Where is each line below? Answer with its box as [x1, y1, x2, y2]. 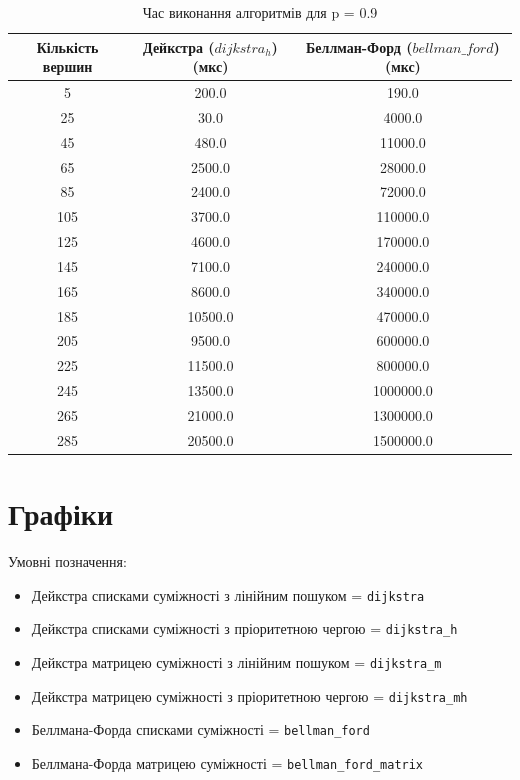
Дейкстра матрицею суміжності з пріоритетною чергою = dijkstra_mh [31, 685, 468, 706]
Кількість [36, 36, 99, 57]
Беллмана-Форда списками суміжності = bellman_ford [31, 719, 370, 740]
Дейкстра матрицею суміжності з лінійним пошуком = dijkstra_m [31, 651, 442, 672]
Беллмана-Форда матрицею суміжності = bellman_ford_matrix [31, 752, 424, 773]
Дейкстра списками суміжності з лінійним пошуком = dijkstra [31, 584, 425, 605]
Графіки [8, 493, 114, 534]
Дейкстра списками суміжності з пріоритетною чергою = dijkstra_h [31, 618, 458, 639]
